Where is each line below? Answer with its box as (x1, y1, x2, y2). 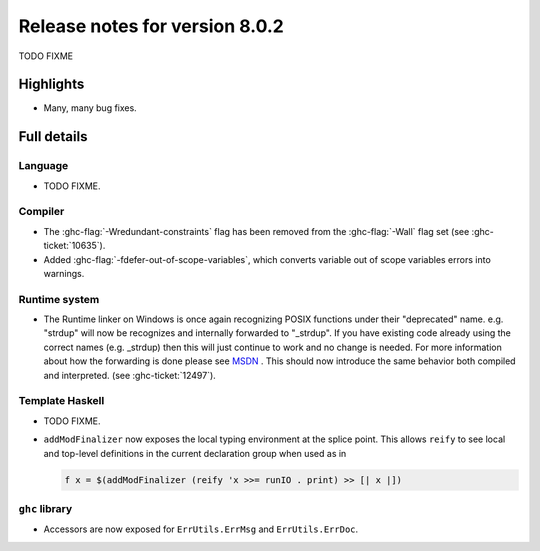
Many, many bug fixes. (43, 102, 137, 114)
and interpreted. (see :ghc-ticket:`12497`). (43, 369, 217, 381)
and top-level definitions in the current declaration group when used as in (43, 447, 347, 459)
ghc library (18, 501, 73, 515)
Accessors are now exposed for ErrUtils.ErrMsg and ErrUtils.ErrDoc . (43, 523, 359, 535)
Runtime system (18, 292, 100, 306)
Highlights (18, 76, 85, 93)
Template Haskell (18, 394, 105, 408)
